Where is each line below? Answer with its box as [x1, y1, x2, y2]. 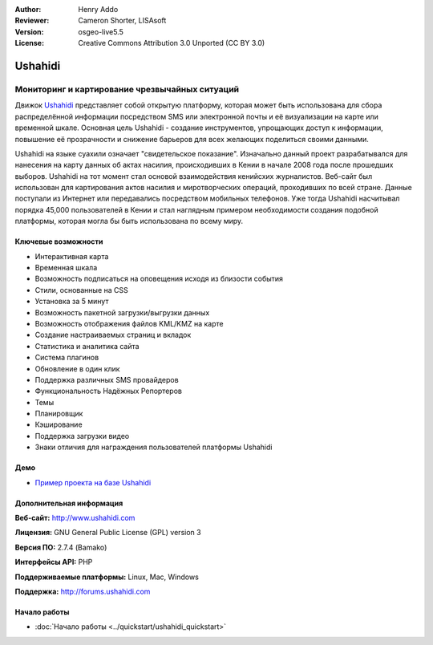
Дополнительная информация [14, 498, 123, 508]
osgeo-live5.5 [78, 26, 123, 36]
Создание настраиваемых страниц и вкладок [34, 330, 192, 340]
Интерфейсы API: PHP [14, 558, 93, 567]
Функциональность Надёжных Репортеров [34, 386, 182, 396]
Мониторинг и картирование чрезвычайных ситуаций [14, 83, 240, 95]
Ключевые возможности [14, 237, 103, 246]
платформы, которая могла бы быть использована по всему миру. [14, 217, 244, 226]
